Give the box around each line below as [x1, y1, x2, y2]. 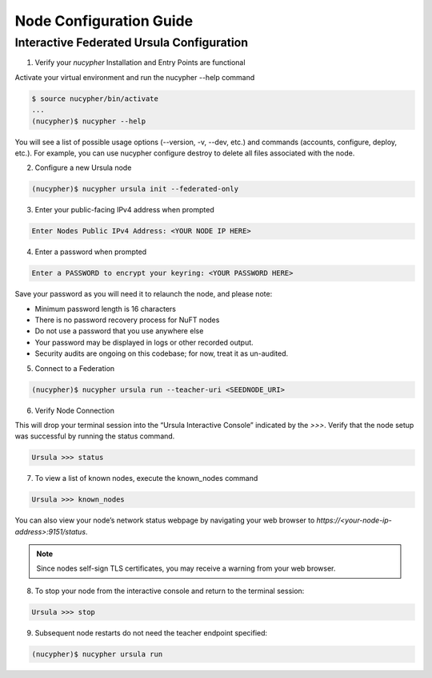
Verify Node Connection [34, 406, 115, 415]
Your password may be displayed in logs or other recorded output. [34, 337, 254, 347]
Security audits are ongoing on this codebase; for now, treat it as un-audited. [34, 349, 289, 358]
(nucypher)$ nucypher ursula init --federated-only [31, 184, 239, 194]
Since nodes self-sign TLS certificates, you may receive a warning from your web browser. [36, 563, 336, 573]
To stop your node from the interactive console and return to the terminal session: [34, 586, 305, 595]
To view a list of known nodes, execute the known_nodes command [34, 474, 258, 483]
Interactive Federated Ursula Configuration [14, 35, 248, 50]
